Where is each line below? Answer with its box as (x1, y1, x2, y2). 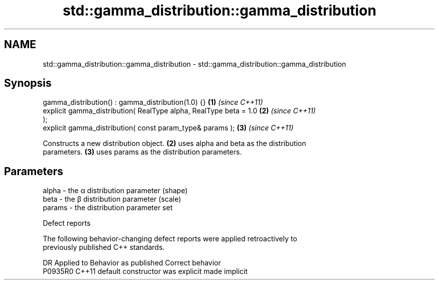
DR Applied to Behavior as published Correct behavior (43, 258, 221, 267)
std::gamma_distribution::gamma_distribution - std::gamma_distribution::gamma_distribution (43, 59, 346, 68)
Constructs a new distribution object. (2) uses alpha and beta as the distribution (43, 139, 306, 148)
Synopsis (4, 77, 52, 90)
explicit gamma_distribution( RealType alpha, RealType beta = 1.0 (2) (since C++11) (43, 106, 316, 115)
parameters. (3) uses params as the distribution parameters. (43, 148, 242, 157)
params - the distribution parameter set (43, 203, 173, 212)
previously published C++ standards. (43, 243, 165, 252)
